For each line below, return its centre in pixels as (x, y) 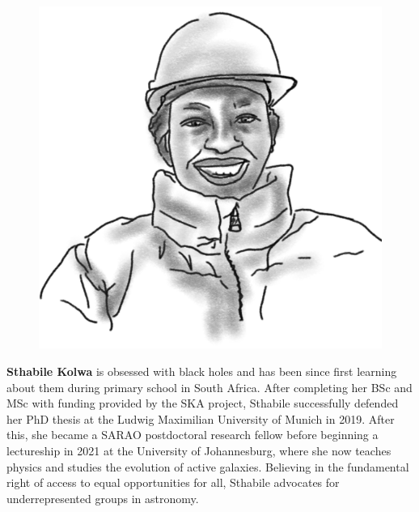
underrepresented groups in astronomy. (103, 498)
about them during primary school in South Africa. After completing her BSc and (209, 387)
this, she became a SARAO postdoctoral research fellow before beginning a (193, 435)
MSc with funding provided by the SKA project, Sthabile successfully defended (203, 403)
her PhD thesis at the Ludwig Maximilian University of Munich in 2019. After (201, 418)
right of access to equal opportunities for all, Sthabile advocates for (173, 482)
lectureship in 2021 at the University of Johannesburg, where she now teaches (199, 451)
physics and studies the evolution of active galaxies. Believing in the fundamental (208, 466)
